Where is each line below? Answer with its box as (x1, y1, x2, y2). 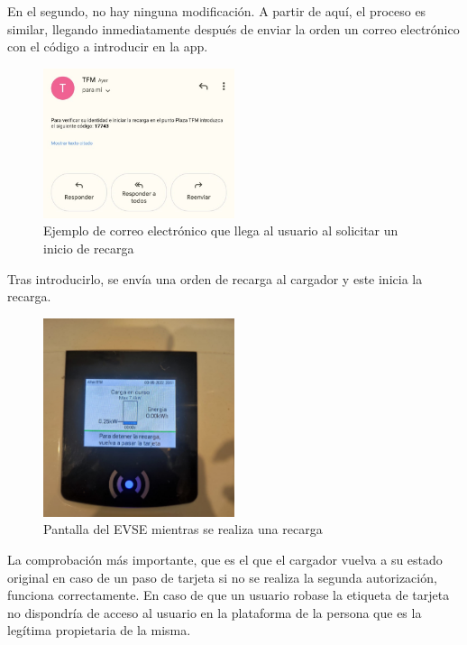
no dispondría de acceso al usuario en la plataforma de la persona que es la (7, 603, 422, 622)
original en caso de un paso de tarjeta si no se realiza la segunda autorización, (7, 567, 437, 586)
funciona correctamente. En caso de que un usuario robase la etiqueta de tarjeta (7, 585, 450, 604)
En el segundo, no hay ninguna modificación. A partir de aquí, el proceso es (7, 2, 426, 20)
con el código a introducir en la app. (7, 37, 208, 56)
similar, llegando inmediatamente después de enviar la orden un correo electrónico (7, 19, 460, 38)
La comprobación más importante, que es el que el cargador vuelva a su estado (7, 549, 443, 568)
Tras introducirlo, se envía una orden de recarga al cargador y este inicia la (7, 269, 423, 288)
